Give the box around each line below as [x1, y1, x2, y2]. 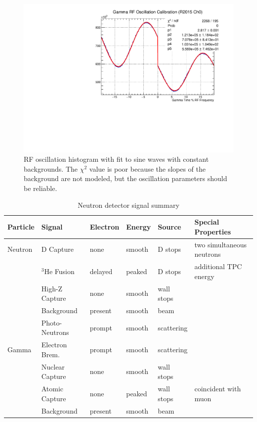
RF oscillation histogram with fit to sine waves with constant [24, 154, 209, 164]
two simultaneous [194, 239, 247, 249]
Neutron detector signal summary [78, 199, 179, 210]
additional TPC [194, 261, 242, 272]
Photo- [41, 317, 62, 328]
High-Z [41, 283, 63, 293]
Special [194, 217, 219, 227]
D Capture [41, 244, 74, 254]
